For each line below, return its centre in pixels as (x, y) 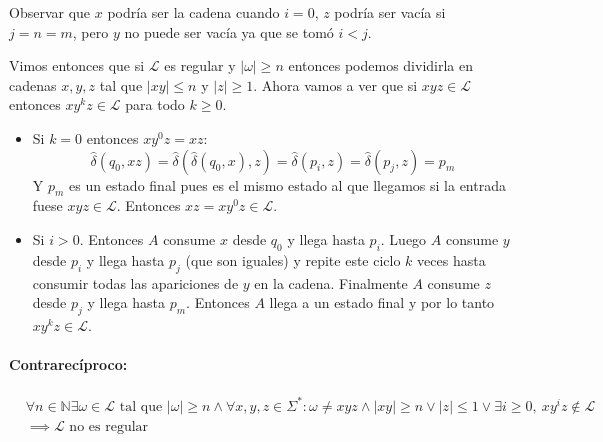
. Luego (403, 238)
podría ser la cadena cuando (193, 12)
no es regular (109, 426)
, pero (90, 31)
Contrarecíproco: (68, 364)
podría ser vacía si (390, 12)
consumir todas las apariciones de (135, 282)
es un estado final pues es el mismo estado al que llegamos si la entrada (287, 184)
